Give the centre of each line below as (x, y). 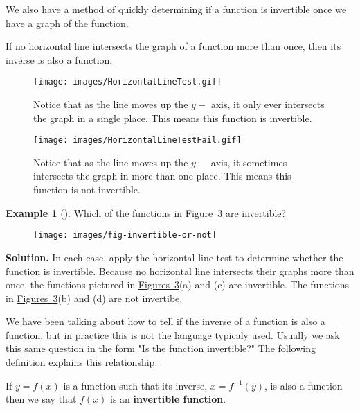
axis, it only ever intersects (268, 104)
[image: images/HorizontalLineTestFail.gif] (137, 140)
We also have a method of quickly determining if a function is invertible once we (176, 9)
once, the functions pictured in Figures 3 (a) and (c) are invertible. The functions (178, 285)
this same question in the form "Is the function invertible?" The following (161, 348)
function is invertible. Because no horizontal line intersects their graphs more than (180, 271)
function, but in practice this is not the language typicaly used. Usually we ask (173, 334)
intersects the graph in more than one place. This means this (162, 176)
